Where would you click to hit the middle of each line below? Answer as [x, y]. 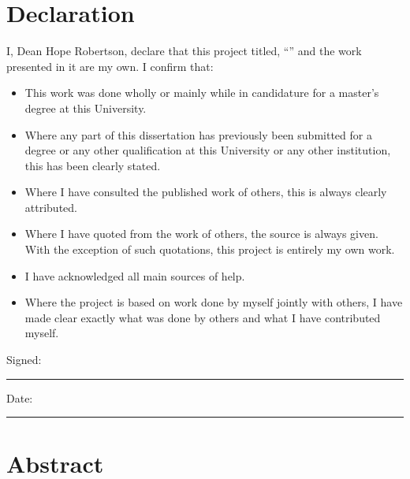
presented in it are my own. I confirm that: [110, 66]
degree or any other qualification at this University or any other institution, [208, 150]
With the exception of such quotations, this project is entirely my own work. [210, 249]
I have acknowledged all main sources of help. [135, 275]
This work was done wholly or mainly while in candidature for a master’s [202, 93]
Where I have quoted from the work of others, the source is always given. [201, 234]
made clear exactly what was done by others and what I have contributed [203, 317]
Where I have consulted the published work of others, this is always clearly [206, 192]
